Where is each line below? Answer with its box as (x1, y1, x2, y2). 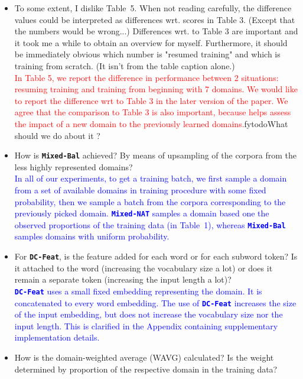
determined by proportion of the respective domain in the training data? (14, 362, 278, 375)
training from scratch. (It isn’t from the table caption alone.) (14, 59, 235, 72)
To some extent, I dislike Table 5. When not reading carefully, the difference (14, 2, 292, 14)
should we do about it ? (14, 129, 100, 141)
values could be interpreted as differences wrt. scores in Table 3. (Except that (14, 13, 295, 25)
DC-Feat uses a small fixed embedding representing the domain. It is (14, 284, 262, 297)
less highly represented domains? (14, 160, 133, 173)
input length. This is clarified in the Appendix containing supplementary (14, 319, 278, 332)
